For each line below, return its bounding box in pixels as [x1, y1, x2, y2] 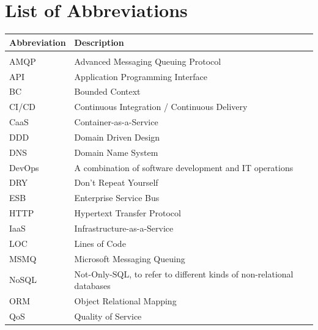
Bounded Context [74, 85, 141, 98]
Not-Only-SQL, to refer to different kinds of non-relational [74, 267, 294, 280]
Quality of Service [74, 309, 142, 322]
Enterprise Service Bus [74, 191, 160, 204]
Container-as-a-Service [74, 116, 158, 128]
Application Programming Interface [74, 70, 207, 82]
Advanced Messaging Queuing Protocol [74, 54, 221, 67]
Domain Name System [74, 145, 158, 158]
